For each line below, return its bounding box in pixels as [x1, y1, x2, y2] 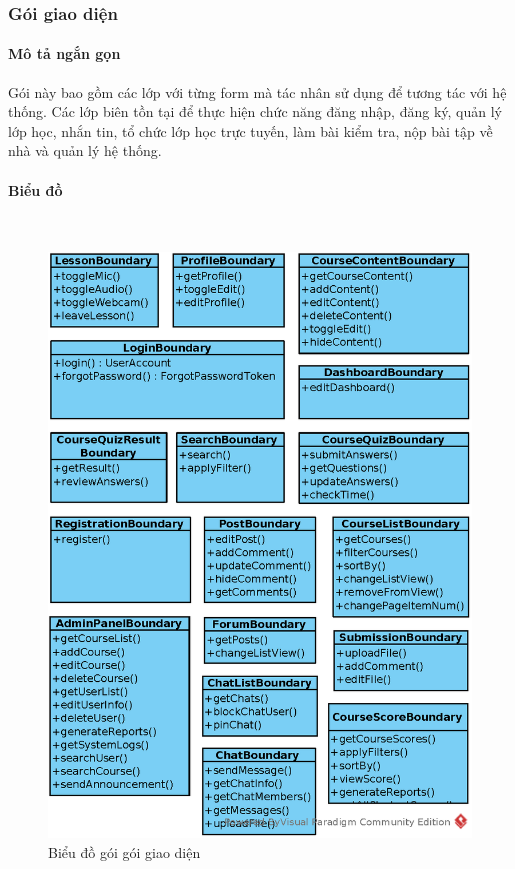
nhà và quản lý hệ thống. [8, 140, 162, 161]
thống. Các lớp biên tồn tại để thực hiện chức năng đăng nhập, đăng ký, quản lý [8, 101, 502, 122]
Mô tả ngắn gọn [8, 43, 121, 64]
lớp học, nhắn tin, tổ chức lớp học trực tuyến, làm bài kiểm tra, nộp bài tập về [8, 120, 493, 141]
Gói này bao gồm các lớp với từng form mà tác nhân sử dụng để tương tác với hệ [8, 81, 507, 102]
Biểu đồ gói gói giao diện [48, 841, 201, 862]
